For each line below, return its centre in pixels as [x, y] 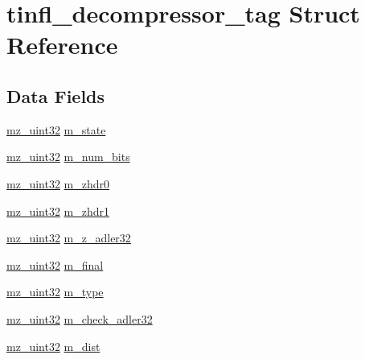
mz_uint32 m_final [55, 264]
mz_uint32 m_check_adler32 [80, 318]
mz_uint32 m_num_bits [68, 157]
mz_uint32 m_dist [53, 346]
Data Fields [56, 95]
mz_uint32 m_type [55, 292]
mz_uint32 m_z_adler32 [69, 238]
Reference [62, 45]
